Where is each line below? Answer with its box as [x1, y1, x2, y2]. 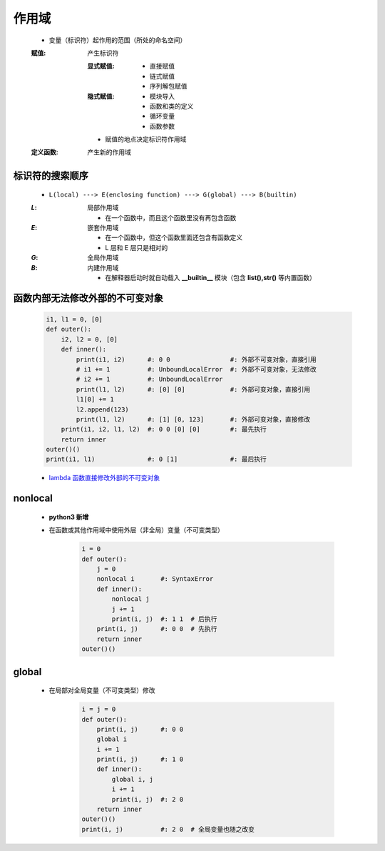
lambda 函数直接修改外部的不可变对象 [48, 474, 160, 482]
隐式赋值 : [87, 91, 115, 100]
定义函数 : [31, 148, 58, 156]
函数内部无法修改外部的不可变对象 [13, 292, 163, 304]
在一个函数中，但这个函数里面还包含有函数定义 [105, 233, 242, 242]
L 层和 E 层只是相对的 [105, 243, 168, 252]
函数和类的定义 [150, 101, 194, 110]
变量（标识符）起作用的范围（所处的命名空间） [48, 36, 187, 44]
